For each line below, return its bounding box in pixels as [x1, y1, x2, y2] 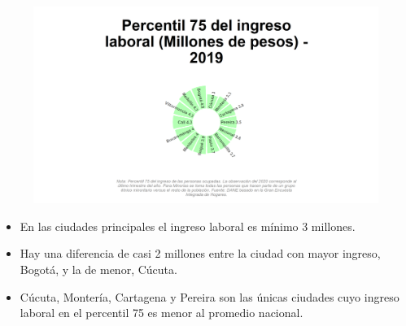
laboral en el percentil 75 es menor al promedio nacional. [20, 304, 303, 321]
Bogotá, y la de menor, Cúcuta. [20, 261, 177, 277]
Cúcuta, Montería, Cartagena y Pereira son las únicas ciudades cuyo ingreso [20, 288, 399, 305]
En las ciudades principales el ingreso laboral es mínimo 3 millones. [20, 217, 356, 234]
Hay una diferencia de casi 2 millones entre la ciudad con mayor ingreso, [20, 245, 381, 262]
